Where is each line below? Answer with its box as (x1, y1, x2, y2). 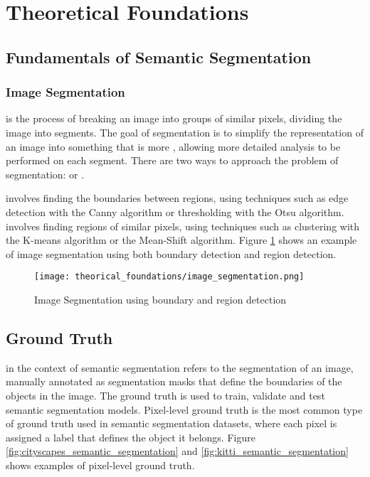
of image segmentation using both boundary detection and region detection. (6, 246, 337, 261)
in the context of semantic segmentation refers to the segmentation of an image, (6, 360, 354, 375)
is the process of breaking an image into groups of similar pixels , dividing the (6, 111, 342, 126)
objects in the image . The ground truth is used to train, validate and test (6, 387, 325, 402)
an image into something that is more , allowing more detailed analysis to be (6, 139, 341, 154)
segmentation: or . (6, 166, 85, 181)
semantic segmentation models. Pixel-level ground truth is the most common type (6, 402, 363, 417)
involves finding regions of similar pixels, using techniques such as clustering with (6, 218, 360, 233)
